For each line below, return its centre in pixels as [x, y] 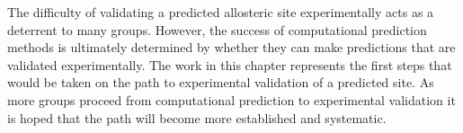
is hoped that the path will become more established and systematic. [197, 117]
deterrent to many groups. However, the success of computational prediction [217, 29]
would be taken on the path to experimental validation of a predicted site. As [221, 82]
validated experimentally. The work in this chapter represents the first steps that [230, 64]
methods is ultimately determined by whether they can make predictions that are [231, 47]
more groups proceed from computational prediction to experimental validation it [231, 99]
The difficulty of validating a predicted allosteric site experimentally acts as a [221, 12]
